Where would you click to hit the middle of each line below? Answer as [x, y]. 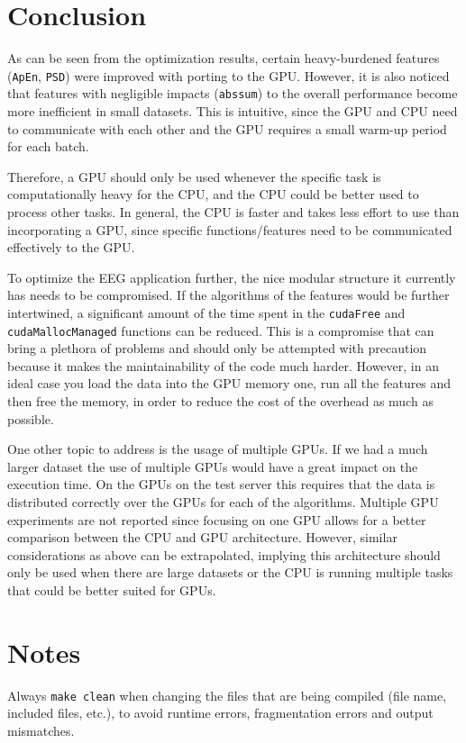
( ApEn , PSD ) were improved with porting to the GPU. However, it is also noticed [228, 75]
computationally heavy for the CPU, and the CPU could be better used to [213, 194]
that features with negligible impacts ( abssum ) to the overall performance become [233, 93]
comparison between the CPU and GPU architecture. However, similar [202, 537]
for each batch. [48, 146]
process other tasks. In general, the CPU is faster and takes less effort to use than [233, 212]
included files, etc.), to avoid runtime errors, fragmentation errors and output [220, 713]
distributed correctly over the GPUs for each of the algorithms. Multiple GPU [223, 502]
